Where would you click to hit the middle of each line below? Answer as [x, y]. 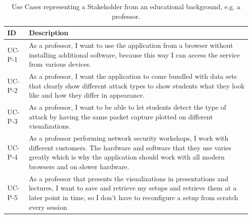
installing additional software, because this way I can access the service [134, 54]
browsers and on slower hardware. [79, 166]
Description [48, 33]
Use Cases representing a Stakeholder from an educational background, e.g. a [126, 6]
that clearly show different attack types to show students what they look [137, 85]
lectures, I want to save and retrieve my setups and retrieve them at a [133, 188]
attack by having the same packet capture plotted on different [121, 116]
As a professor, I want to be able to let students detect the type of [127, 107]
